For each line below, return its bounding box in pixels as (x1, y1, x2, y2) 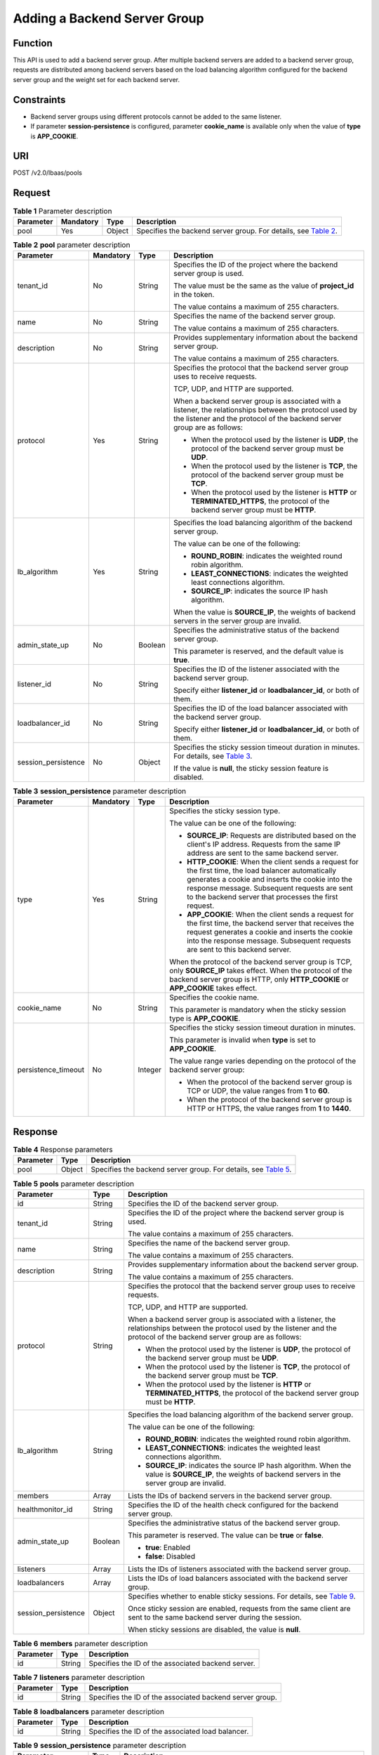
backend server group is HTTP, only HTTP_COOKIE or (169, 974, 349, 984)
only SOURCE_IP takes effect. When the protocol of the (169, 966, 352, 976)
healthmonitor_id (17, 1504, 73, 1514)
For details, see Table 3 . (173, 751, 253, 761)
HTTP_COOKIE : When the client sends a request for (187, 857, 359, 867)
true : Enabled (145, 1542, 191, 1552)
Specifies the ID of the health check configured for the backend (127, 1499, 339, 1509)
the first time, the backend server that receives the (187, 918, 354, 928)
